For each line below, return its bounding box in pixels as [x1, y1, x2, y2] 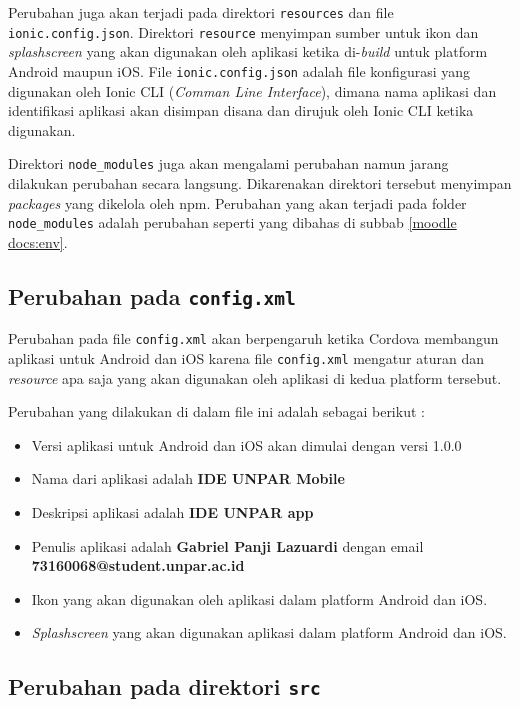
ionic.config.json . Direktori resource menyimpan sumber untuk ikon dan [8, 21, 479, 42]
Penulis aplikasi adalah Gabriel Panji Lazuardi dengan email [31, 535, 424, 556]
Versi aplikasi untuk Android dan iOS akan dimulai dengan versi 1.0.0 [31, 434, 462, 455]
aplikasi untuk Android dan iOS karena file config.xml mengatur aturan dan [8, 347, 484, 368]
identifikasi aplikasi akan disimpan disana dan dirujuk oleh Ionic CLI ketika [8, 100, 474, 121]
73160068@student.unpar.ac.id [31, 555, 245, 576]
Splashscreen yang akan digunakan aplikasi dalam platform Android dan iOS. [31, 622, 507, 643]
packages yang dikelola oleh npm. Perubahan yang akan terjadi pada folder [8, 192, 467, 213]
